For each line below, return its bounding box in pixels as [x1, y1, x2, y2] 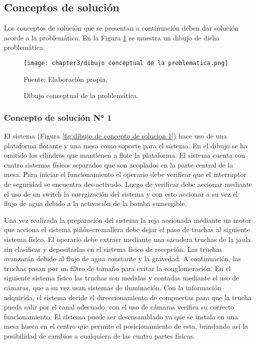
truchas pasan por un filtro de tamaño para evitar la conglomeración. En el [4, 263, 231, 273]
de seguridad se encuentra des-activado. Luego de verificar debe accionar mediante [4, 179, 252, 189]
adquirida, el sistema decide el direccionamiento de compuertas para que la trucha [4, 292, 252, 302]
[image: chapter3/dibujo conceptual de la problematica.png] [24, 59, 228, 67]
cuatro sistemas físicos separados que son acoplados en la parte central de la [4, 159, 233, 170]
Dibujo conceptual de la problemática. [24, 90, 139, 101]
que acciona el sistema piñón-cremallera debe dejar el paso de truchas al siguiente [4, 224, 250, 235]
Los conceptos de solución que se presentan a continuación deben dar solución [4, 23, 239, 33]
